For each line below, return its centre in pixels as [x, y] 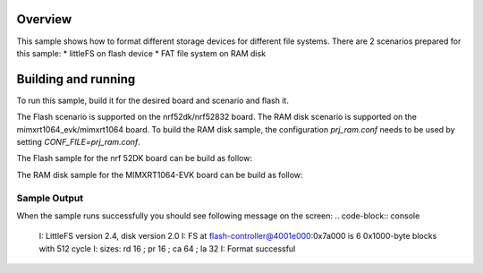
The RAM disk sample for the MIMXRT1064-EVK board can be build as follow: [160, 175]
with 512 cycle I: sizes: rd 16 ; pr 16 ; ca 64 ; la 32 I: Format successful [167, 248]
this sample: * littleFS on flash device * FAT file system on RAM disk [141, 53]
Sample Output [50, 198]
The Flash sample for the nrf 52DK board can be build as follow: [134, 158]
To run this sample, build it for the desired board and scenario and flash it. [153, 100]
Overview [44, 19]
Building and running [76, 79]
